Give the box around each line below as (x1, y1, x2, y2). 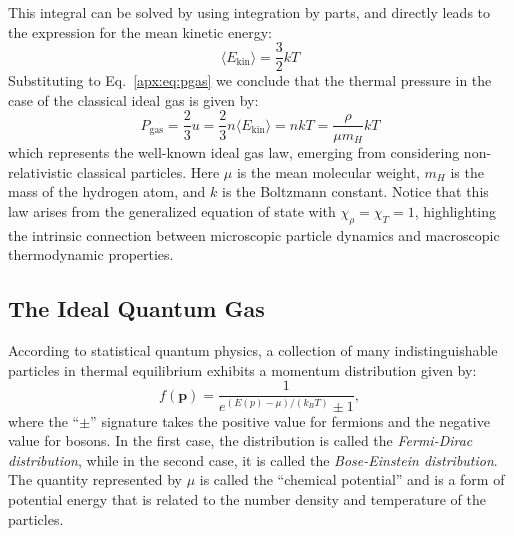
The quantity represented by (8, 469, 182, 490)
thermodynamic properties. (8, 244, 174, 265)
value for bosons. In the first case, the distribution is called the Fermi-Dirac (8, 430, 473, 451)
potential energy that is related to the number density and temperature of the (8, 488, 486, 509)
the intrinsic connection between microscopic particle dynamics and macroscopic (8, 224, 500, 245)
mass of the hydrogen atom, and (8, 181, 206, 202)
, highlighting (414, 200, 496, 221)
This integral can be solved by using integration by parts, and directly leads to (8, 2, 491, 22)
